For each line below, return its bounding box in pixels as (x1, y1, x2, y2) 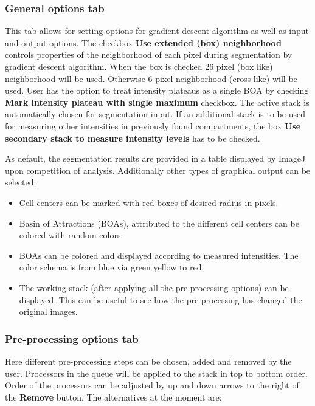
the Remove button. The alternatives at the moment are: (5, 390, 222, 403)
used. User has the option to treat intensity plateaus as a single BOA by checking (5, 84, 309, 97)
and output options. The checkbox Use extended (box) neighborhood (5, 36, 282, 49)
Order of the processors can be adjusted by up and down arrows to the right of (5, 379, 299, 391)
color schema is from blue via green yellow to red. (19, 261, 204, 274)
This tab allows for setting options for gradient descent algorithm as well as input (5, 24, 310, 37)
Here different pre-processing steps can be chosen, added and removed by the (5, 354, 292, 367)
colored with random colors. (19, 229, 123, 241)
